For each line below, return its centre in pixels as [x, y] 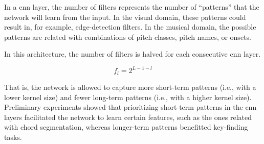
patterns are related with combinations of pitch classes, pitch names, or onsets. [128, 37]
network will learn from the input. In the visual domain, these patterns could [125, 17]
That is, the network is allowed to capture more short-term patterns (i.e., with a [130, 87]
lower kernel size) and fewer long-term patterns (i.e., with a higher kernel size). [128, 97]
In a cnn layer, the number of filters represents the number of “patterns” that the [132, 7]
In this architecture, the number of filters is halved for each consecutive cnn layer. [133, 54]
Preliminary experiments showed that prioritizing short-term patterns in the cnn [130, 107]
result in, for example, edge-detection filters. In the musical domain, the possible [130, 27]
